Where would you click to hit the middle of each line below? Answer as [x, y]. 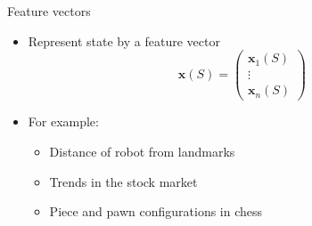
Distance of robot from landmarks [142, 151]
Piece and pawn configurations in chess [156, 211]
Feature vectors [49, 11]
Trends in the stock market [123, 181]
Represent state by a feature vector [124, 40]
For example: [63, 121]
